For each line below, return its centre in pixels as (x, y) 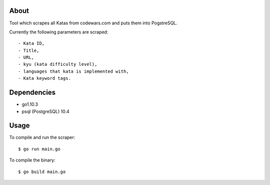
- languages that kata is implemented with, (74, 71)
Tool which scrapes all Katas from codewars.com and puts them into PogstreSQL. (93, 23)
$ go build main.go (42, 172)
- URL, (26, 58)
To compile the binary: (32, 160)
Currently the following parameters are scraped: (59, 32)
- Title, (29, 50)
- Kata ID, (31, 43)
